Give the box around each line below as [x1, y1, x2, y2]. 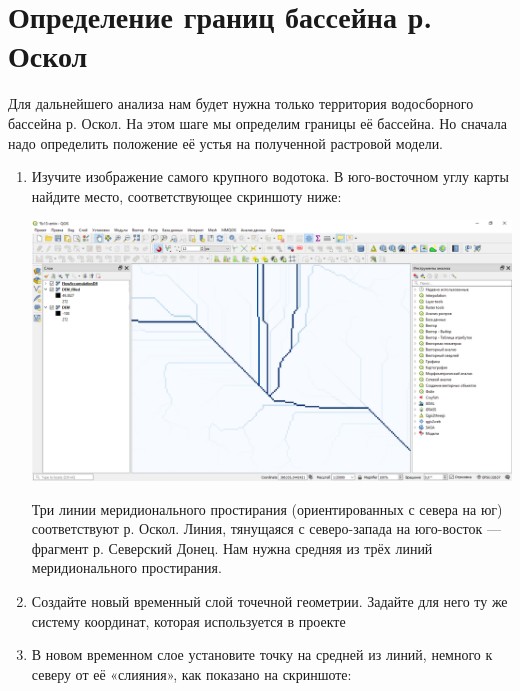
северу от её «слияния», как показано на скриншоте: [31, 663, 352, 684]
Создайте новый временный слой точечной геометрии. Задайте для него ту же [31, 590, 508, 611]
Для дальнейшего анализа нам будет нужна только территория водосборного [8, 93, 474, 114]
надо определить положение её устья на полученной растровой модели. [8, 132, 444, 153]
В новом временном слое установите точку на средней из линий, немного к [31, 644, 493, 665]
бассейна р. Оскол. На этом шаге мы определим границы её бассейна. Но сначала [8, 112, 507, 133]
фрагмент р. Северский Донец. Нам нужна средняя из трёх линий [31, 537, 433, 558]
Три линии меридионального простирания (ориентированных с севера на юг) [31, 498, 503, 519]
